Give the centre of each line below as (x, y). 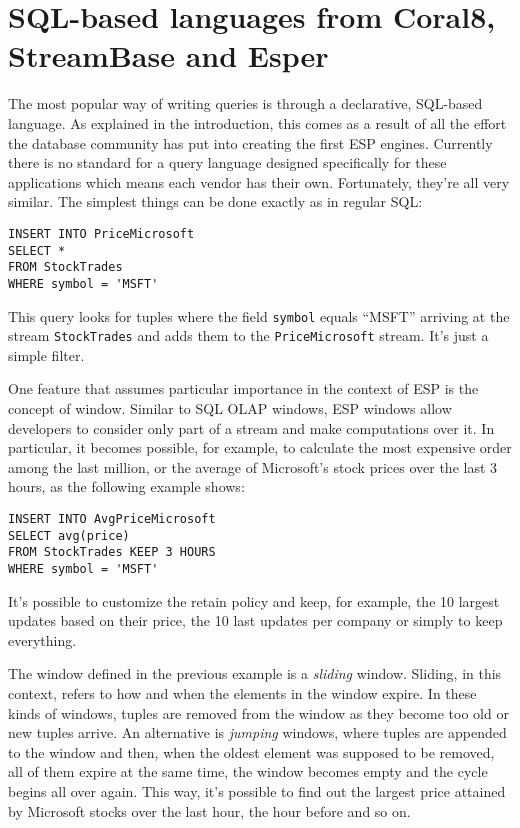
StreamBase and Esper (168, 55)
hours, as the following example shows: (126, 486)
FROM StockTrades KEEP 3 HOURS (112, 552)
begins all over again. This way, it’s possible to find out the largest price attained (257, 790)
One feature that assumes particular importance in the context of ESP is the (243, 388)
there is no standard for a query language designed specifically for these (227, 162)
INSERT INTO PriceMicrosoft (101, 233)
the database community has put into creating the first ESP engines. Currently (250, 142)
